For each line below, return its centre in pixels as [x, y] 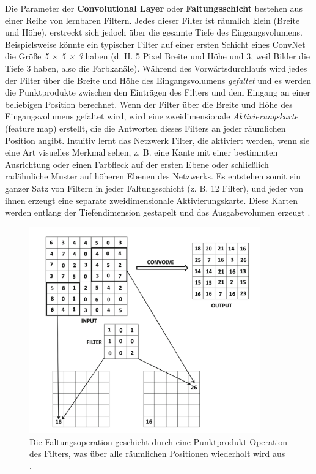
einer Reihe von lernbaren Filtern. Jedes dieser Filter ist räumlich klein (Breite [152, 20]
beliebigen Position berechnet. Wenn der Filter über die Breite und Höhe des [149, 104]
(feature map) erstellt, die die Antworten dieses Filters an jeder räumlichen [145, 128]
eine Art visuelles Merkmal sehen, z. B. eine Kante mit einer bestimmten [141, 152]
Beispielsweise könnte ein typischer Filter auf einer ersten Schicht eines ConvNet [155, 44]
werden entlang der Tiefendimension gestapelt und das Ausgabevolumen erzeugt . [158, 212]
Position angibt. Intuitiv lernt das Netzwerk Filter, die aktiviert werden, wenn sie [157, 140]
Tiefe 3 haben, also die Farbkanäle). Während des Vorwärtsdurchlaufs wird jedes [156, 68]
